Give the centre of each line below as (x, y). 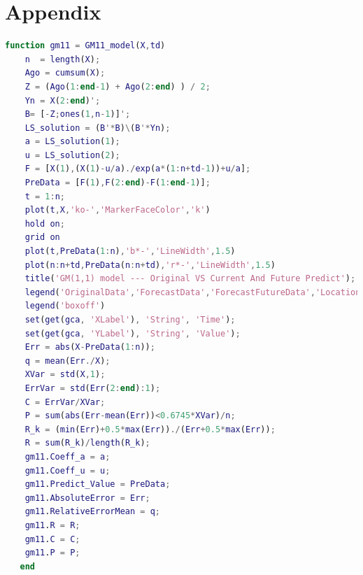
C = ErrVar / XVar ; (65, 402)
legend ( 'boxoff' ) (65, 306)
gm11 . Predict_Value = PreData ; (98, 484)
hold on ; (45, 223)
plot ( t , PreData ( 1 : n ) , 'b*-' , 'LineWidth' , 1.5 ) (130, 251)
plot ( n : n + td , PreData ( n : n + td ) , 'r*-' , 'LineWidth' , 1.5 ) (150, 265)
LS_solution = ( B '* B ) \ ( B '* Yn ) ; (98, 128)
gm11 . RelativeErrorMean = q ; (93, 512)
